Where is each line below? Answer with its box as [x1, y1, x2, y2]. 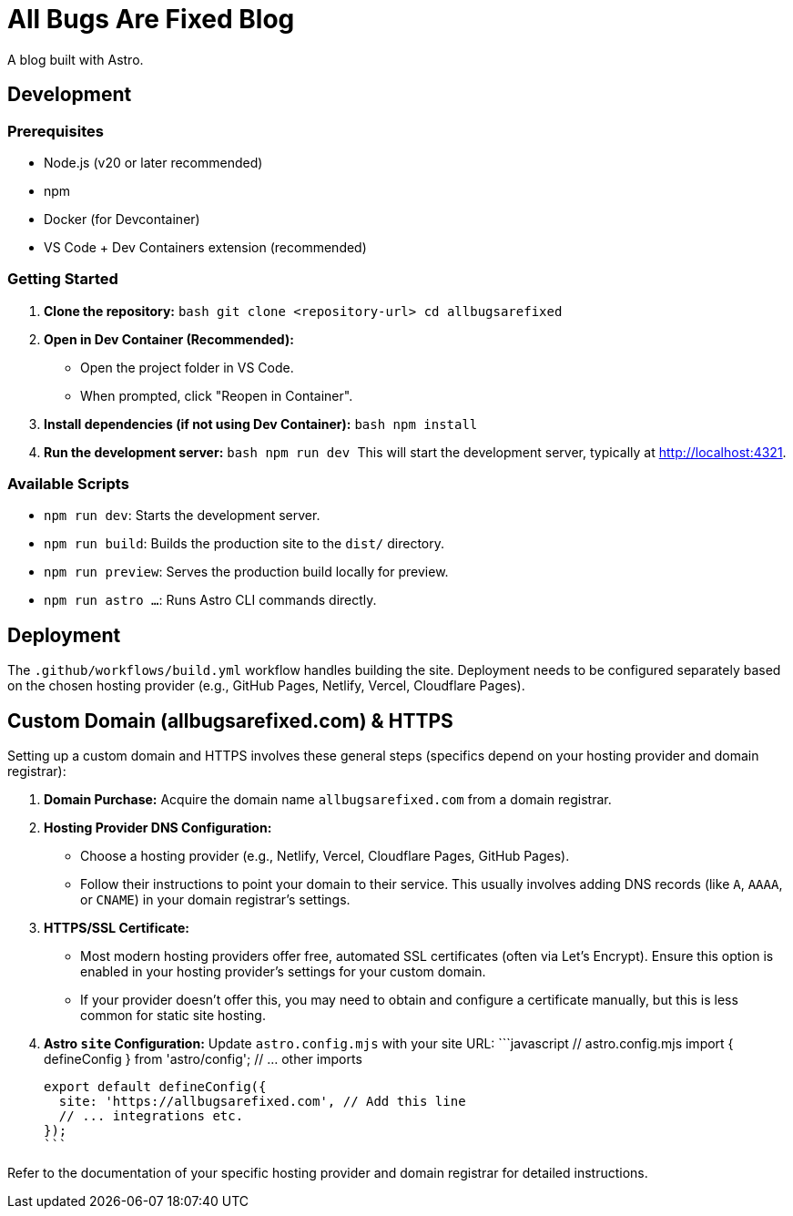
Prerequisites [7, 121, 104, 140]
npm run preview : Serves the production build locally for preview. [44, 564, 449, 580]
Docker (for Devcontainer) [44, 210, 200, 227]
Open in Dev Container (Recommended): [44, 331, 294, 347]
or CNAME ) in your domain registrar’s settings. [80, 892, 351, 908]
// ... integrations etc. [58, 1109, 244, 1124]
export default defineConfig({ [44, 1079, 267, 1095]
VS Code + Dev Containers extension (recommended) [44, 239, 367, 255]
